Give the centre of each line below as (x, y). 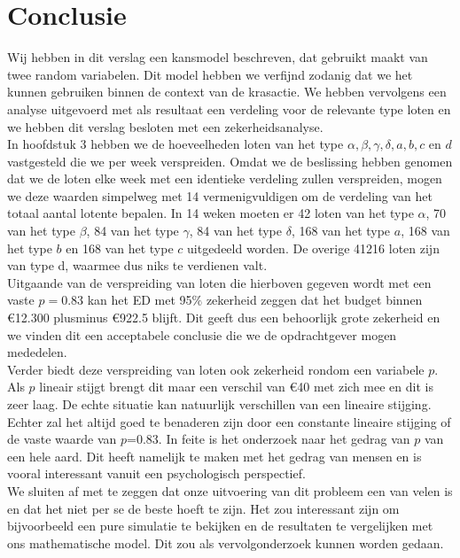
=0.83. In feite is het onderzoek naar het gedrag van (269, 439)
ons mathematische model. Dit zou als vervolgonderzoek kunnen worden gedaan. (226, 542)
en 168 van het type (120, 248)
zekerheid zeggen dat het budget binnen (314, 300)
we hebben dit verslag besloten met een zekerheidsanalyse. (165, 126)
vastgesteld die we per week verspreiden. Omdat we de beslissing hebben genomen (230, 161)
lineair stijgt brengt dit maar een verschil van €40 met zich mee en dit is (236, 387)
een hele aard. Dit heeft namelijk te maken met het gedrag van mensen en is (214, 456)
